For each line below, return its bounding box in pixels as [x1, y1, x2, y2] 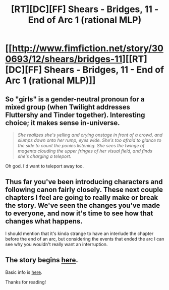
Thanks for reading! [5, 279, 46, 285]
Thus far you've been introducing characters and [5, 178, 163, 186]
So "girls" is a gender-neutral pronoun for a [5, 95, 145, 103]
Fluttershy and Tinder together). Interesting [5, 110, 145, 119]
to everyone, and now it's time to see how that [5, 209, 153, 218]
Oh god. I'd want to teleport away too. [5, 163, 84, 169]
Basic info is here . [5, 269, 42, 275]
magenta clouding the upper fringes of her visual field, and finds [17, 148, 153, 154]
